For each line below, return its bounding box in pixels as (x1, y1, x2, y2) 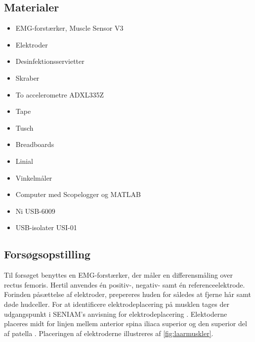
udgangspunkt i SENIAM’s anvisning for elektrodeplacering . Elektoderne (4, 308, 227, 319)
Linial (15, 155, 34, 166)
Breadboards (15, 139, 54, 149)
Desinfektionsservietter (15, 56, 85, 66)
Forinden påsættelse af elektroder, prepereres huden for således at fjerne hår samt (4, 289, 251, 299)
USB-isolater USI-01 (15, 222, 77, 233)
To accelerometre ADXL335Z (15, 89, 104, 99)
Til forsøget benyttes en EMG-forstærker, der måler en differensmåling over (4, 270, 233, 280)
